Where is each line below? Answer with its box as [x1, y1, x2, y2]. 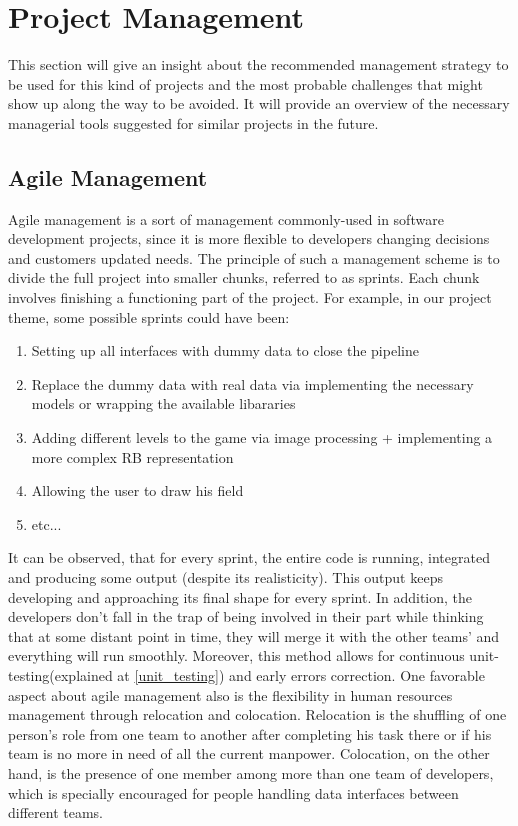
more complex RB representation [31, 446, 234, 467]
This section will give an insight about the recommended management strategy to [8, 54, 509, 75]
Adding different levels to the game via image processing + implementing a [31, 427, 493, 448]
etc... [31, 513, 62, 534]
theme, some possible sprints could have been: [8, 306, 290, 327]
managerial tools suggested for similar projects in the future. [8, 112, 379, 133]
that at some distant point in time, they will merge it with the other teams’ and [8, 625, 500, 646]
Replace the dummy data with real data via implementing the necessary [31, 373, 474, 394]
